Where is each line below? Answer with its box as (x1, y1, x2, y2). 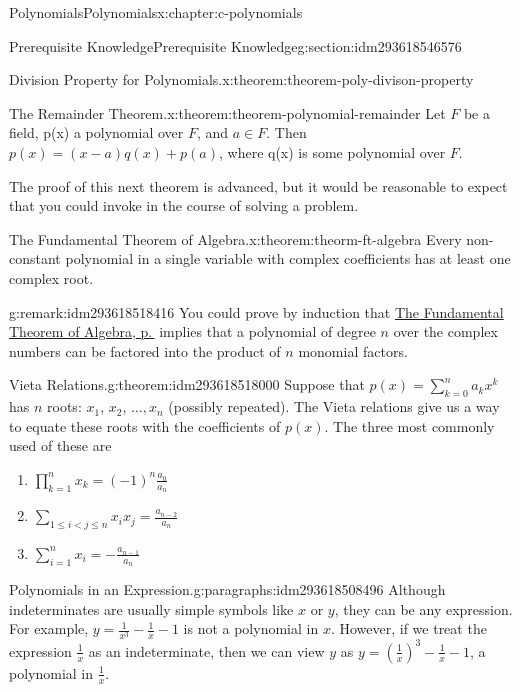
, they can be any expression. (334, 598, 513, 619)
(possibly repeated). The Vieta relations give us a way (168, 396, 500, 417)
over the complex (393, 321, 498, 342)
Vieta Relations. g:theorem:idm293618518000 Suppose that (9, 374, 365, 395)
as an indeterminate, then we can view (88, 640, 325, 661)
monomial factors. (298, 340, 408, 361)
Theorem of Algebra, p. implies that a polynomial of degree (9, 321, 376, 342)
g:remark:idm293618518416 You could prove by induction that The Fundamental (9, 301, 504, 322)
